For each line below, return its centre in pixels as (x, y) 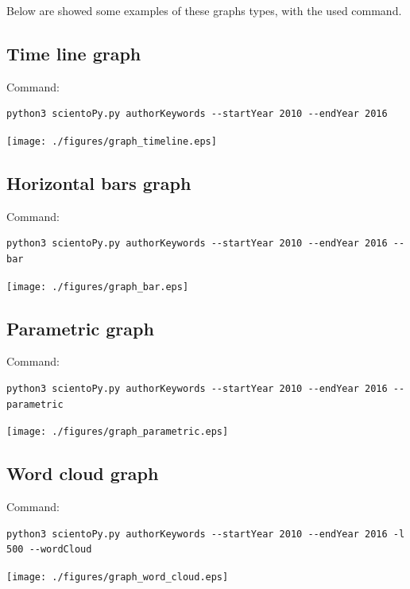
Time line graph (74, 53)
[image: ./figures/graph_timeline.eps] (112, 141)
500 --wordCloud (49, 550)
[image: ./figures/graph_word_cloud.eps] (118, 577)
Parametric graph (80, 328)
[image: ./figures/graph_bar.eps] (98, 287)
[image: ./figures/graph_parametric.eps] (118, 432)
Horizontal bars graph (99, 183)
